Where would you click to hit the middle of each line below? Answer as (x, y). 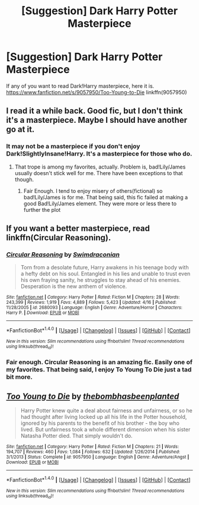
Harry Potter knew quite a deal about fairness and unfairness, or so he (106, 411)
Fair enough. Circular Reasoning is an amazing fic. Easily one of (99, 362)
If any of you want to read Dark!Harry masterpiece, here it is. (80, 86)
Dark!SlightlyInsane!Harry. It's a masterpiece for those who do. (99, 154)
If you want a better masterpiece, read (78, 229)
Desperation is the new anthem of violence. (74, 287)
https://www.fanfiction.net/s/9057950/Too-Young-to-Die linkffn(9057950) (97, 92)
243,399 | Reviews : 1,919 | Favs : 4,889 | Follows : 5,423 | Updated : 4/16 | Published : (91, 303)
